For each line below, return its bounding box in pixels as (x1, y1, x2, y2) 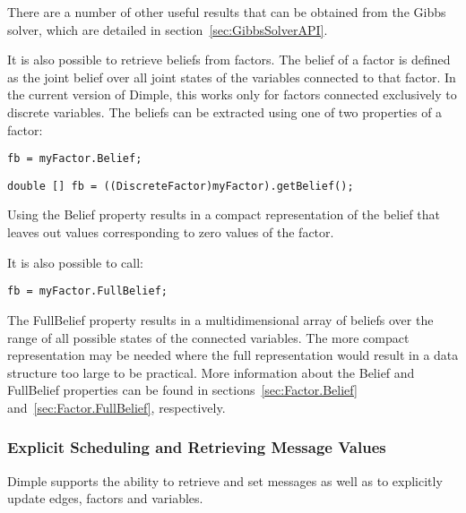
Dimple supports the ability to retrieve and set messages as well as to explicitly (7, 471, 443, 490)
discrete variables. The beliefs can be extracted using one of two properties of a (7, 102, 443, 121)
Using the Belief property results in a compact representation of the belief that (7, 205, 440, 224)
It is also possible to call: (7, 252, 143, 271)
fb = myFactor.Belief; (7, 152, 142, 166)
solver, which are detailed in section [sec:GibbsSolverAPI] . (7, 20, 328, 38)
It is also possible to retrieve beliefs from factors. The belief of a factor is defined (7, 50, 451, 69)
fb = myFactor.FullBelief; (7, 285, 168, 298)
